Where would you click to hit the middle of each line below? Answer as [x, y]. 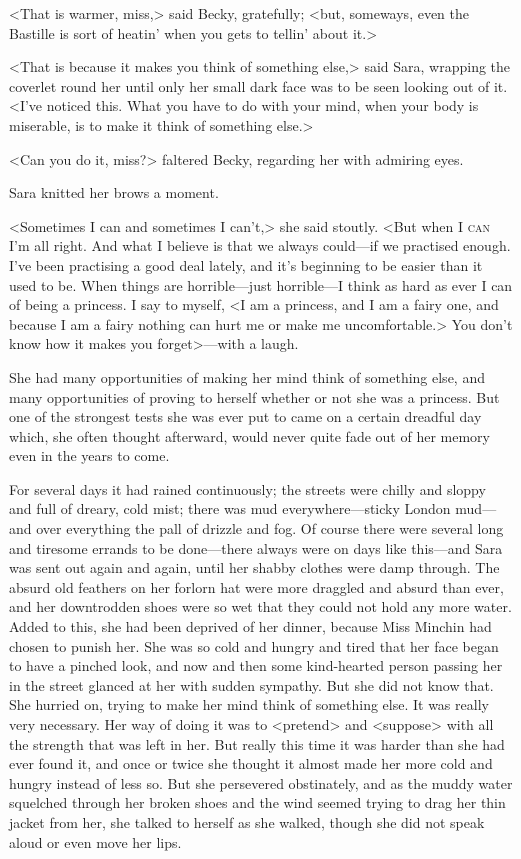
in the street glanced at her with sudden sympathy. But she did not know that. [251, 684]
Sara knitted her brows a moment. [114, 192]
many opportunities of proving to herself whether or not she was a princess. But [254, 396]
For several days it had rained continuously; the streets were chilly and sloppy [247, 488]
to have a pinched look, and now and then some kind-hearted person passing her [256, 665]
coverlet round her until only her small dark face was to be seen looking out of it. [258, 85]
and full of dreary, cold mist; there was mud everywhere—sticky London [230, 508]
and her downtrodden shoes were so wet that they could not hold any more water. [260, 606]
